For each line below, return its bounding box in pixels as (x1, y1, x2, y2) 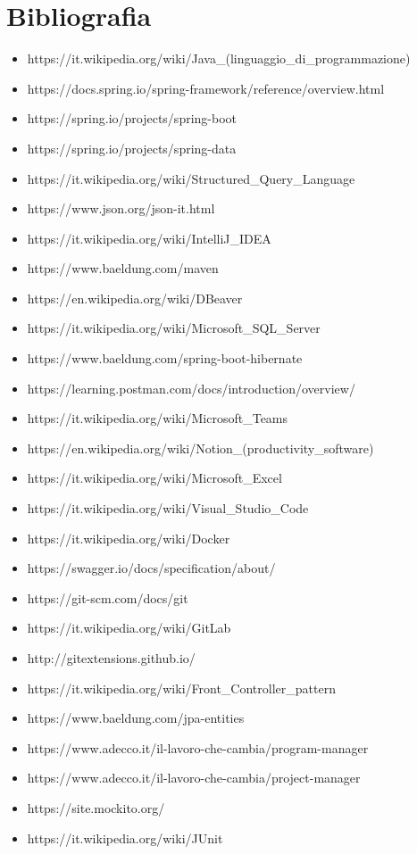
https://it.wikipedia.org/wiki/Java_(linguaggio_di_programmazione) (27, 49, 411, 68)
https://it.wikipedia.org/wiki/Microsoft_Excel (27, 468, 282, 487)
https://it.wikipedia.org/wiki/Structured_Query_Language (27, 169, 355, 187)
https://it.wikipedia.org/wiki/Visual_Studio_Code (27, 499, 309, 518)
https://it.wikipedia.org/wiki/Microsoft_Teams (27, 409, 288, 427)
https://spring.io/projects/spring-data (27, 138, 237, 157)
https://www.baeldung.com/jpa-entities (27, 709, 245, 727)
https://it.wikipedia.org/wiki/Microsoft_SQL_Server (27, 319, 321, 337)
